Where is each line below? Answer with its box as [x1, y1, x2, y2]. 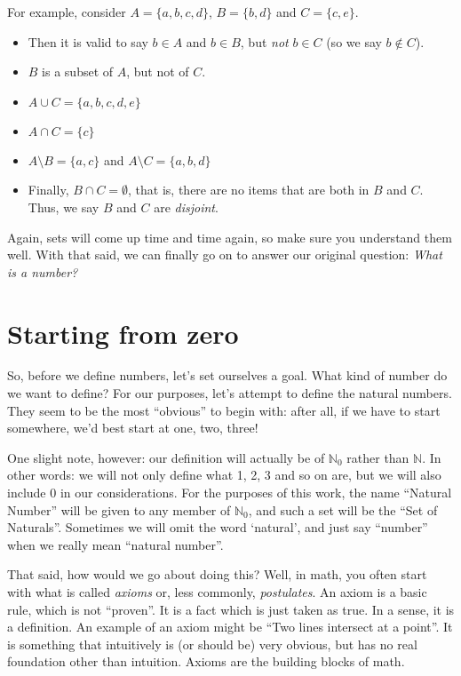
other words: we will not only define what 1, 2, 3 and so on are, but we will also [7, 465, 441, 484]
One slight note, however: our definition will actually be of [7, 448, 325, 466]
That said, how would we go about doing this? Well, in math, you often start [7, 565, 427, 584]
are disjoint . [154, 197, 219, 216]
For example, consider [7, 3, 126, 20]
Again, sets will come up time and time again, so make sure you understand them [7, 227, 452, 246]
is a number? [7, 262, 78, 281]
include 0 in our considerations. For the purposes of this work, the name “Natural [7, 483, 452, 502]
